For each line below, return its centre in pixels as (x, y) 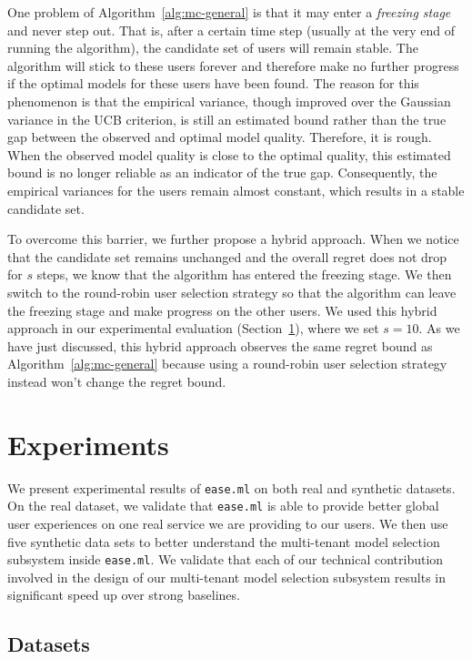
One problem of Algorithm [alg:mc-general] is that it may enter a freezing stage (229, 12)
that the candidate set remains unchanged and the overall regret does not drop (227, 256)
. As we (439, 328)
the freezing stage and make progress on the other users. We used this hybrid (222, 310)
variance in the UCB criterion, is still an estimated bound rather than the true (227, 119)
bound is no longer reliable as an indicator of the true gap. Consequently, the (222, 172)
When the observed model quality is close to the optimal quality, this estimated (229, 154)
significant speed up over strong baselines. (124, 595)
